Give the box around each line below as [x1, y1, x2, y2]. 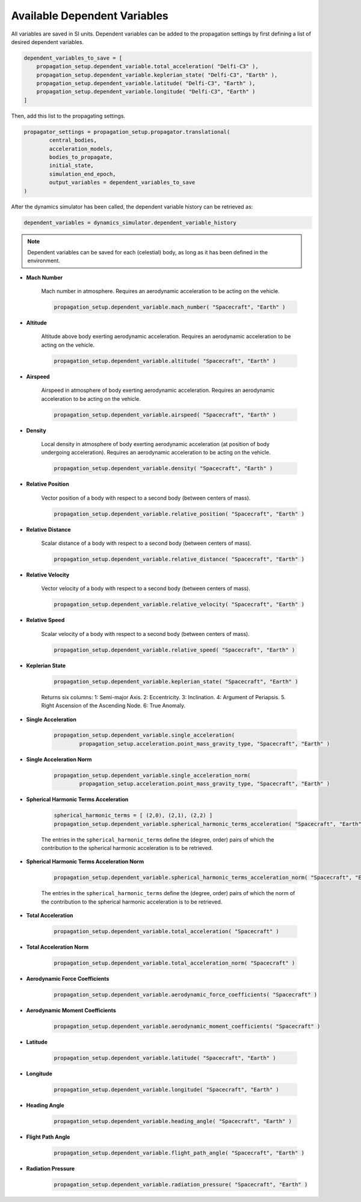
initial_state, [49, 162, 94, 169]
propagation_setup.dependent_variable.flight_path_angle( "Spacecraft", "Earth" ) [54, 1149, 305, 1156]
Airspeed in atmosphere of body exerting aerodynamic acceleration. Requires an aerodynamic [41, 386, 275, 394]
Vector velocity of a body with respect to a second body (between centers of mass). [41, 585, 251, 592]
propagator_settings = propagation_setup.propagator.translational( [23, 128, 230, 135]
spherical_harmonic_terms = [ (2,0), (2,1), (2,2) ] [54, 812, 213, 819]
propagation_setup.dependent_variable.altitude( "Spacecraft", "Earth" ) [54, 357, 276, 364]
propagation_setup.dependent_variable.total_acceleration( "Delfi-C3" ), [36, 63, 259, 70]
